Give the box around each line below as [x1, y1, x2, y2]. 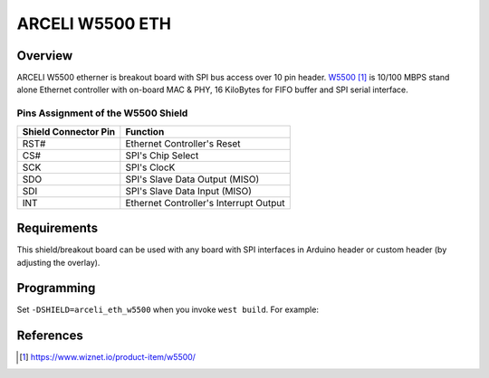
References [16, 328, 83, 344]
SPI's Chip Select [125, 149, 199, 162]
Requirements [16, 221, 99, 236]
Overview [16, 48, 73, 63]
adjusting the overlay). [16, 257, 101, 268]
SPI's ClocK [125, 161, 176, 174]
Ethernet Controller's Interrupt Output [125, 196, 285, 209]
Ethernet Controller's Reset [125, 137, 241, 149]
